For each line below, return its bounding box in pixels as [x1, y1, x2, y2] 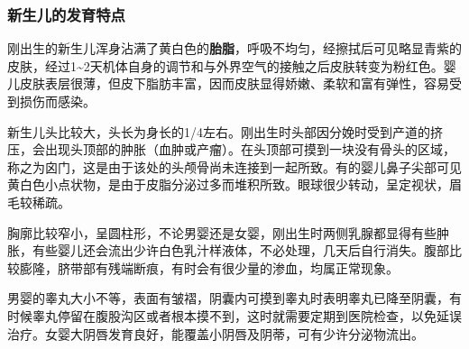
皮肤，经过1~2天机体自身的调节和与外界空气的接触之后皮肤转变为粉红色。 [7, 56, 444, 75]
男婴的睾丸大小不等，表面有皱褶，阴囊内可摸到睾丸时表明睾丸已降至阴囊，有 [7, 289, 462, 308]
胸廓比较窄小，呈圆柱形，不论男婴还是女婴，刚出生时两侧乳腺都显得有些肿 [7, 223, 449, 242]
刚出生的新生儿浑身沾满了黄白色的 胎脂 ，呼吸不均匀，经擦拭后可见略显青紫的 [7, 39, 462, 58]
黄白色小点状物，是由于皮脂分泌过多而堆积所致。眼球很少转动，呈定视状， [7, 175, 449, 194]
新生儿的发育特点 [7, 3, 125, 25]
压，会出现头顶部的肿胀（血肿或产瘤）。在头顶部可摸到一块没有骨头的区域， [7, 140, 455, 159]
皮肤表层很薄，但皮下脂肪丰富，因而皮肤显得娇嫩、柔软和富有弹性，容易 [19, 74, 449, 93]
